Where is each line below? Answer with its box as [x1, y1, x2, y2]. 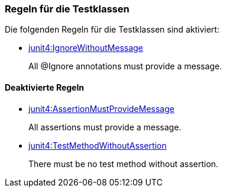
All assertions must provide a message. [28, 121, 182, 132]
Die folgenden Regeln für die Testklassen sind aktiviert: [5, 24, 219, 35]
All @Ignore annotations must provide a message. [28, 61, 222, 72]
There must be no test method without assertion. [28, 158, 218, 169]
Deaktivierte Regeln [5, 82, 84, 92]
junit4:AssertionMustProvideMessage [28, 103, 175, 114]
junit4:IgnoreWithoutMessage [28, 43, 143, 53]
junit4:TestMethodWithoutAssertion [28, 140, 167, 151]
